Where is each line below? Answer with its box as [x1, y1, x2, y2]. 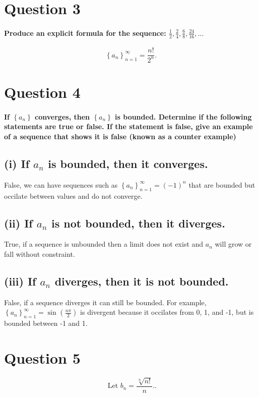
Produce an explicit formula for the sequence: [4, 27, 166, 38]
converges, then [35, 111, 90, 122]
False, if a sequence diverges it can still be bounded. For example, [4, 297, 207, 307]
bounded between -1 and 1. [4, 318, 88, 328]
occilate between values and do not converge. [4, 190, 143, 201]
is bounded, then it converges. [48, 155, 208, 171]
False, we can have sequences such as [4, 179, 118, 190]
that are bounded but [188, 179, 255, 190]
